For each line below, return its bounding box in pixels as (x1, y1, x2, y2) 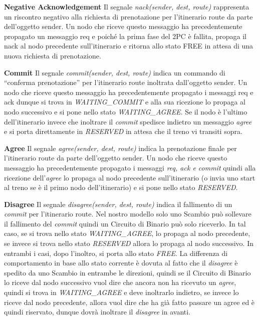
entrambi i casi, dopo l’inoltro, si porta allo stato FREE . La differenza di (4, 247, 228, 258)
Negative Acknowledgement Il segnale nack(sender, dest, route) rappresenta (4, 1, 249, 11)
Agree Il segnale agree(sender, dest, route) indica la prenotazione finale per (4, 142, 237, 153)
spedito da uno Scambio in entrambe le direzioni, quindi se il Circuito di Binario (4, 267, 251, 277)
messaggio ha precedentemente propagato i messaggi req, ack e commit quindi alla (4, 162, 256, 172)
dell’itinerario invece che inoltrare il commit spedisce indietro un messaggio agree (4, 116, 252, 126)
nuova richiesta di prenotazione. (4, 50, 101, 60)
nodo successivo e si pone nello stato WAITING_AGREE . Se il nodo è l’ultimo (4, 106, 247, 116)
